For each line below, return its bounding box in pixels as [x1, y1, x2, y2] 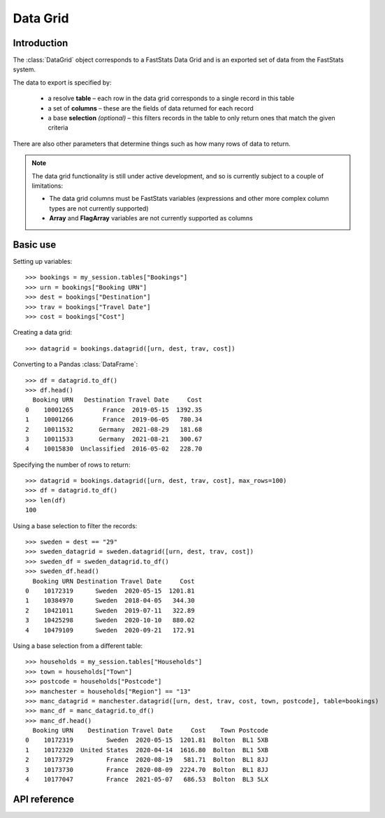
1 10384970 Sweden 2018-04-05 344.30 [25, 597, 195, 605]
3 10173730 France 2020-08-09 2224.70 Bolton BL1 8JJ [25, 766, 269, 773]
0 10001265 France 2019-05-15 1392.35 [25, 406, 203, 414]
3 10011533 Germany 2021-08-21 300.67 [25, 435, 203, 443]
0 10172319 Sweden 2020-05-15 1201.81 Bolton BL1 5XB [25, 736, 269, 745]
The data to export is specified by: [13, 78, 112, 87]
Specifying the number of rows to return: [13, 460, 131, 469]
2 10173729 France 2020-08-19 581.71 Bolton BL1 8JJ [25, 756, 269, 764]
